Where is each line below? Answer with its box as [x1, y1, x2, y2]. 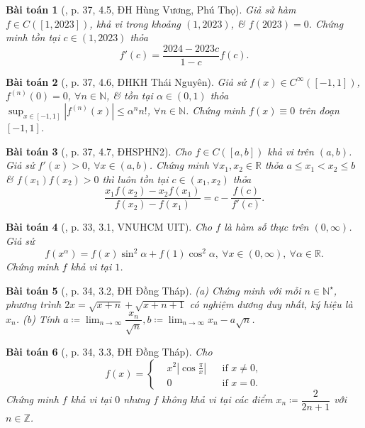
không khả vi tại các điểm [162, 392, 273, 406]
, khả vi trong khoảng [89, 16, 181, 31]
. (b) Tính [16, 311, 60, 326]
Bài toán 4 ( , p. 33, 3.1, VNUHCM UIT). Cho [6, 219, 213, 234]
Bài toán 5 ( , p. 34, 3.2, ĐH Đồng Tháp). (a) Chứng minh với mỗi [6, 282, 301, 297]
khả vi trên [267, 143, 314, 158]
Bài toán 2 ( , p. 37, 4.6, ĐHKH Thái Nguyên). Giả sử [6, 74, 247, 89]
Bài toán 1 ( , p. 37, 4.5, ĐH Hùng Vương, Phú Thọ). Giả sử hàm [6, 2, 296, 16]
